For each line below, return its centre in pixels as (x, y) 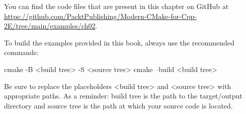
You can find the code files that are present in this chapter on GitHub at (116, 6)
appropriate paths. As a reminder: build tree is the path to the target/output (123, 96)
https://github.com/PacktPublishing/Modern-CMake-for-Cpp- (100, 16)
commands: (21, 52)
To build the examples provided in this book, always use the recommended (119, 42)
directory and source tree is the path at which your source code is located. (118, 105)
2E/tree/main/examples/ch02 (50, 26)
